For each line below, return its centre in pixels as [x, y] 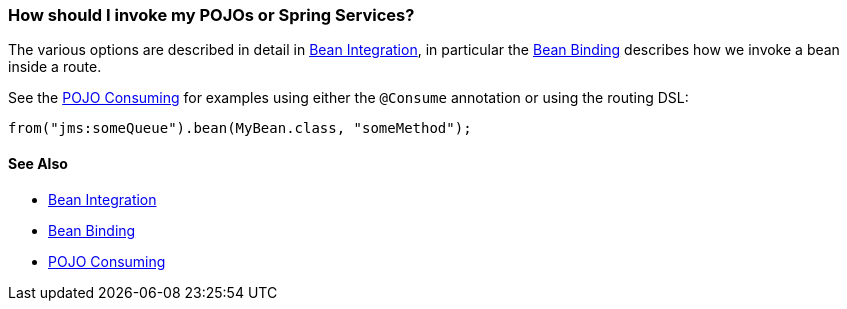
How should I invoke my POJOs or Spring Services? [211, 15]
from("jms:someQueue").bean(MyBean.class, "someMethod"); [240, 128]
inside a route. [55, 67]
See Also [38, 163]
